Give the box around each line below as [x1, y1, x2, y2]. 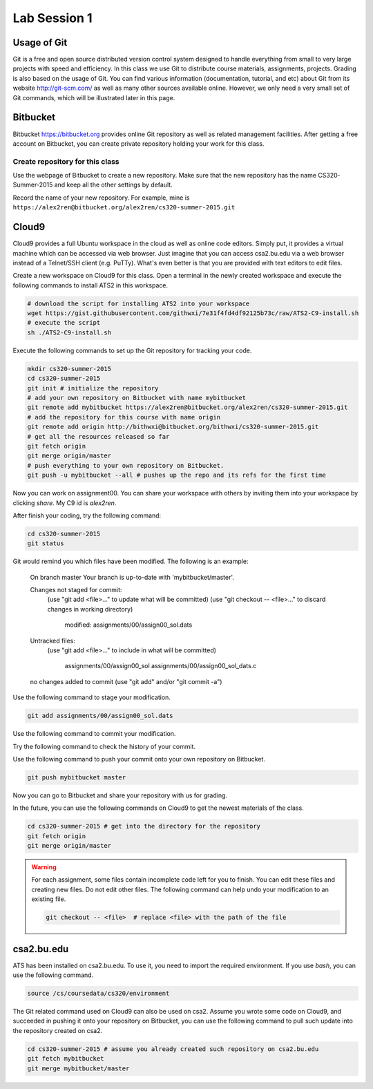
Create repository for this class [12, 156, 119, 166]
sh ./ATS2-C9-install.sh [27, 328, 112, 337]
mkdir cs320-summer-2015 [27, 365, 112, 372]
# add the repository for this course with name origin [27, 413, 221, 421]
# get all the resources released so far [27, 433, 170, 440]
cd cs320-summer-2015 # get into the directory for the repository [27, 822, 261, 831]
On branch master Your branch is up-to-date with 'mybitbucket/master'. [30, 573, 235, 581]
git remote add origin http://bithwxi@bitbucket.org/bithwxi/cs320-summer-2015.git [27, 423, 319, 431]
